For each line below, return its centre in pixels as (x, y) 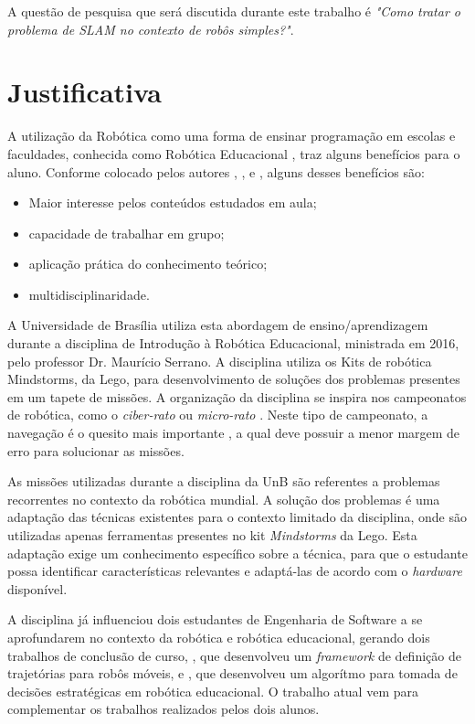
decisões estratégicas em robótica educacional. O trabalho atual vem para (213, 691)
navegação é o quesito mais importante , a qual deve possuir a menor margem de (234, 433)
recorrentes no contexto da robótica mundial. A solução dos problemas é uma (224, 499)
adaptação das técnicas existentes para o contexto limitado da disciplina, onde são (237, 517)
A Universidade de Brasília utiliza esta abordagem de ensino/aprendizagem (218, 325)
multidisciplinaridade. (89, 294)
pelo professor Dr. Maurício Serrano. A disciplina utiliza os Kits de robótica (220, 361)
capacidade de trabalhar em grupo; (127, 233)
